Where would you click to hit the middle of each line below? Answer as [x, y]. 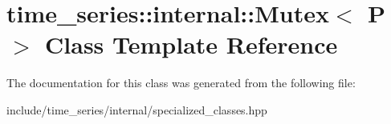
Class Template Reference [191, 44]
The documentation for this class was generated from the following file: [181, 83]
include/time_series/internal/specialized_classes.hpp [137, 109]
